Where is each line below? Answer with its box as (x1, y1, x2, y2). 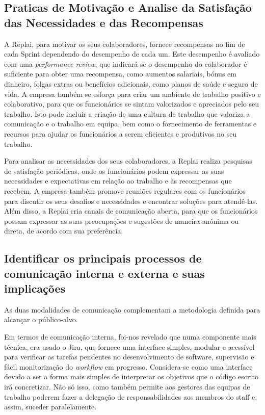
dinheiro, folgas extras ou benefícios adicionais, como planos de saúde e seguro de (4, 78, 258, 89)
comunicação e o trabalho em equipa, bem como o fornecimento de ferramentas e (4, 118, 257, 129)
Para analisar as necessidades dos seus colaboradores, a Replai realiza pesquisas (4, 155, 252, 166)
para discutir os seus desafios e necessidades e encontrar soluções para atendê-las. (4, 195, 258, 206)
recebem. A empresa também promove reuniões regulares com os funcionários (4, 185, 246, 196)
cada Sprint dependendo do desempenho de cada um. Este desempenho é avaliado (4, 48, 260, 59)
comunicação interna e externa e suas (4, 265, 205, 281)
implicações (4, 280, 66, 296)
